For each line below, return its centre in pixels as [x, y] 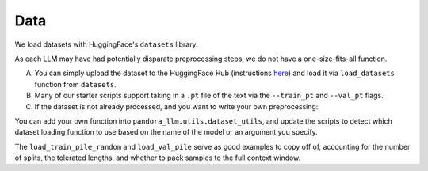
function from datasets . [75, 84]
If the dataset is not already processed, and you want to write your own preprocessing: [176, 106]
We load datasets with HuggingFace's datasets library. [106, 44]
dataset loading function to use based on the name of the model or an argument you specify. [166, 132]
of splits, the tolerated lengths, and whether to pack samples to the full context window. [158, 158]
